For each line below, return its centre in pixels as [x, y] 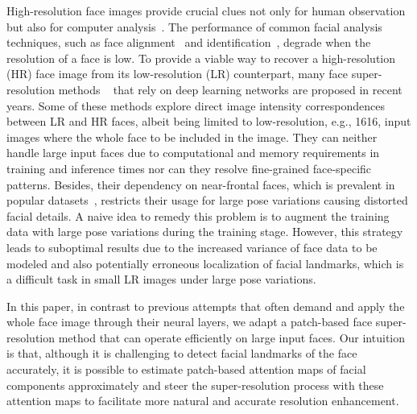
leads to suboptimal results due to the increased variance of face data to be [192, 247]
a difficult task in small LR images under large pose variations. [161, 279]
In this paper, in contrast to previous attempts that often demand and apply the [206, 306]
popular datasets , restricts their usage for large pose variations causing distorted [207, 200]
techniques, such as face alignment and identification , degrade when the [189, 42]
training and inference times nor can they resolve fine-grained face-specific [189, 168]
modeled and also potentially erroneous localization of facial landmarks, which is [205, 263]
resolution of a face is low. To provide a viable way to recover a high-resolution [201, 58]
